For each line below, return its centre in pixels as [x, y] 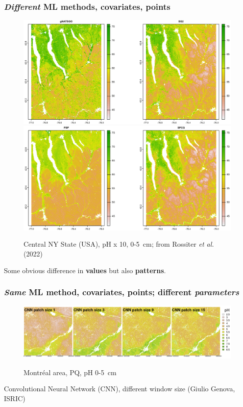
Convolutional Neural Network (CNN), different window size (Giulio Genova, [120, 389]
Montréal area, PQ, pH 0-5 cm [70, 372]
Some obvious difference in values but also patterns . [85, 270]
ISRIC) [15, 398]
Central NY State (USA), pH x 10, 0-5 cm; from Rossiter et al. [119, 244]
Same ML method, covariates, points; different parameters [121, 292]
